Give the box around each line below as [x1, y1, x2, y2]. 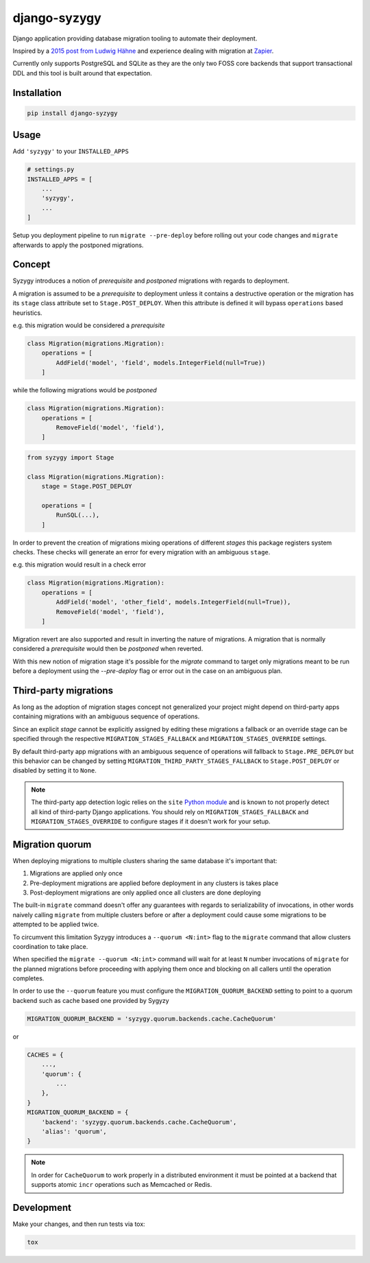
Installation [12, 86, 62, 99]
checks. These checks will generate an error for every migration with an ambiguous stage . [12, 547, 271, 556]
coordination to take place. [12, 942, 88, 950]
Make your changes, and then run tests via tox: [12, 1220, 145, 1228]
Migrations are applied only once [29, 869, 123, 877]
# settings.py [27, 165, 75, 174]
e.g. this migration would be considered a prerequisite [12, 321, 165, 329]
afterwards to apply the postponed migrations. [12, 241, 144, 249]
